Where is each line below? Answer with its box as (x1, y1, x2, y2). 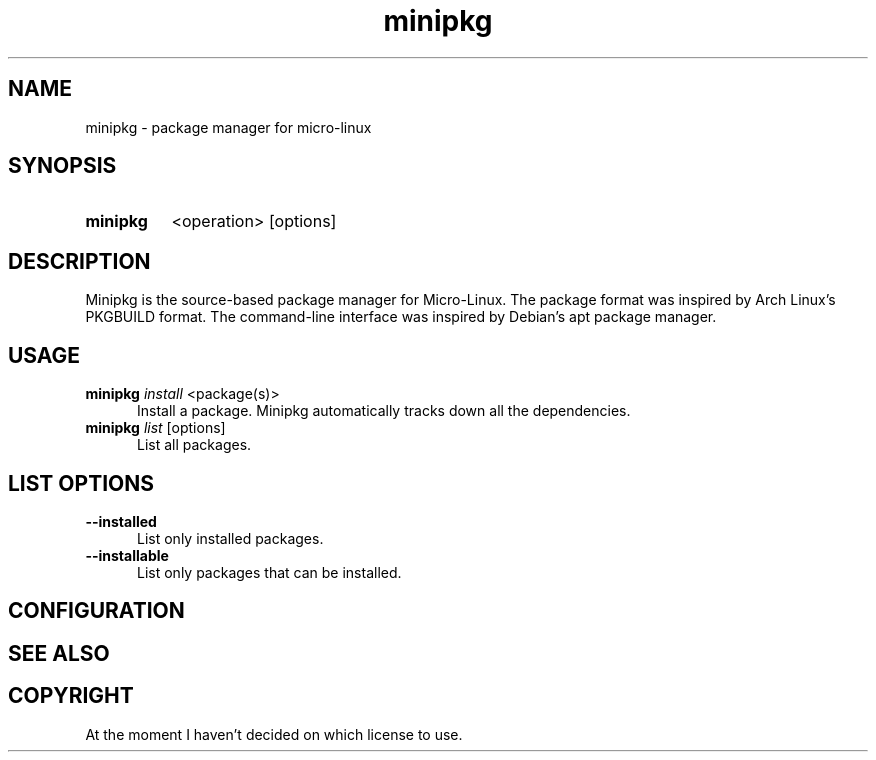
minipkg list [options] (85, 419, 226, 437)
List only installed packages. (137, 529, 324, 547)
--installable (85, 546, 169, 564)
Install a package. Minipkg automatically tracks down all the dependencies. (137, 402, 631, 420)
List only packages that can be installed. (137, 563, 402, 581)
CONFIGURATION (8, 598, 185, 624)
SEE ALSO (8, 640, 110, 666)
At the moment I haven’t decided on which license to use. (85, 725, 463, 743)
